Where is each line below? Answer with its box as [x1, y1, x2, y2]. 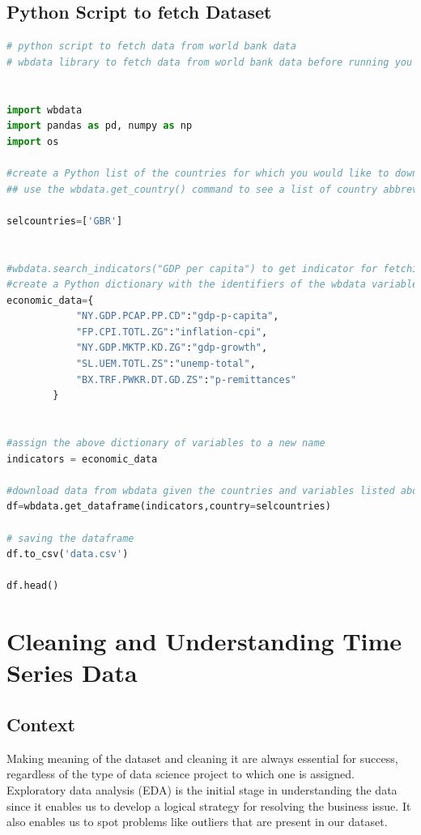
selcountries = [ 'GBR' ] [6, 215, 123, 227]
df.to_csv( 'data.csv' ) [6, 548, 129, 560]
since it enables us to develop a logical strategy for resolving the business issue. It [6, 797, 411, 814]
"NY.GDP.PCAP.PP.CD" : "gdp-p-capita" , [75, 310, 279, 322]
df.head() [6, 580, 59, 592]
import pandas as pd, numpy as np [6, 120, 193, 132]
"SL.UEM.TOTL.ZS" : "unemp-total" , [75, 358, 256, 370]
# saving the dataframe [6, 532, 134, 544]
